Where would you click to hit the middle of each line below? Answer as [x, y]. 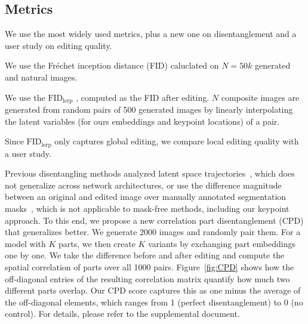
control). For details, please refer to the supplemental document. [122, 314]
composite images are [260, 97]
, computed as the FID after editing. [143, 97]
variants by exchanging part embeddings [222, 243]
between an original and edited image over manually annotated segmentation [146, 197]
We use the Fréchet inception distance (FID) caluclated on [112, 65]
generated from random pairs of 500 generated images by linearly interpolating [149, 109]
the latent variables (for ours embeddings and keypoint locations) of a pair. [142, 121]
